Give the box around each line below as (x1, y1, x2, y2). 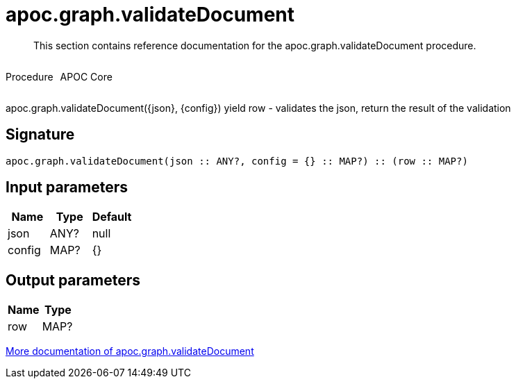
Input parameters (6, 178, 128, 197)
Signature (6, 126, 75, 144)
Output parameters (6, 271, 140, 289)
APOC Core (60, 70, 113, 83)
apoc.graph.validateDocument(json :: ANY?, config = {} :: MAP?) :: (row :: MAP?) (6, 155, 468, 167)
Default (92, 210, 132, 224)
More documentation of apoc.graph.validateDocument (6, 345, 254, 358)
